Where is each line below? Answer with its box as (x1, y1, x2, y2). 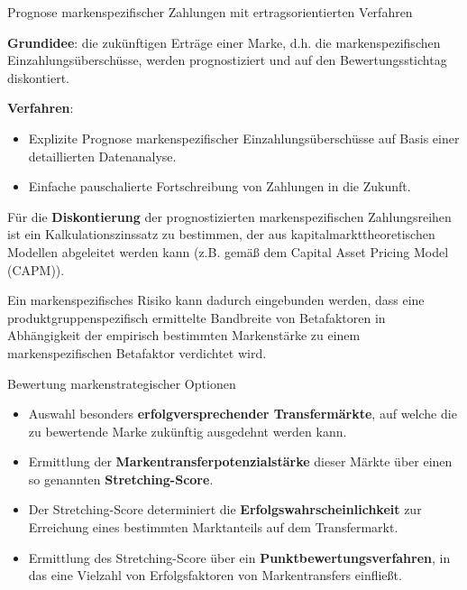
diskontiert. (7, 68, 69, 87)
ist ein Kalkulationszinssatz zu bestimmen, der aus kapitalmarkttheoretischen (7, 225, 435, 244)
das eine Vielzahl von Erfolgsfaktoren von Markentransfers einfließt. (28, 566, 402, 585)
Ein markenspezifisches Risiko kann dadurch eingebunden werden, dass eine (7, 290, 425, 309)
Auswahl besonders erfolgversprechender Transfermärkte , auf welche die (28, 404, 457, 423)
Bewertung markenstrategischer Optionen (7, 373, 236, 392)
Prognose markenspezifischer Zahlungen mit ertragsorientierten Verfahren (7, 3, 413, 21)
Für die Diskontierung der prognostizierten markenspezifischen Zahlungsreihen (7, 207, 452, 226)
